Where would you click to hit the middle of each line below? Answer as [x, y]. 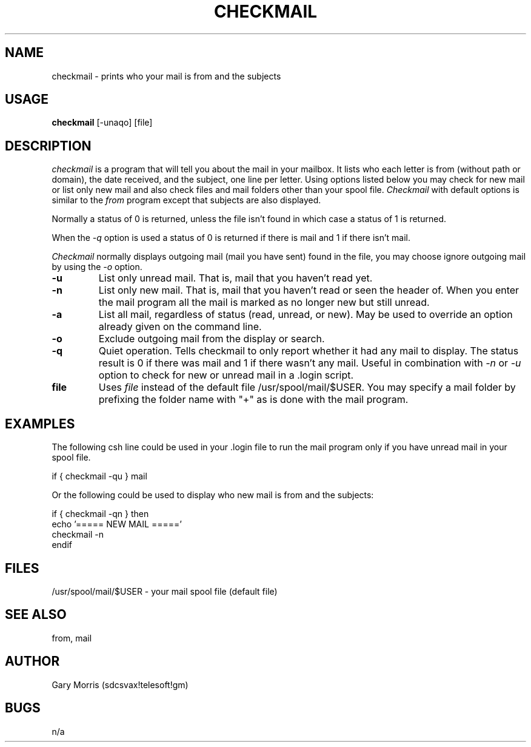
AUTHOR [32, 661]
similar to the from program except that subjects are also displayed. [186, 200]
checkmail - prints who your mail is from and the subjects [166, 76]
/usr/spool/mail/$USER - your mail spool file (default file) [165, 591]
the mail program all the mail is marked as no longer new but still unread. [264, 303]
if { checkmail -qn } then [100, 514]
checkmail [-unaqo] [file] [102, 123]
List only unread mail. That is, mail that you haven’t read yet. [235, 278]
